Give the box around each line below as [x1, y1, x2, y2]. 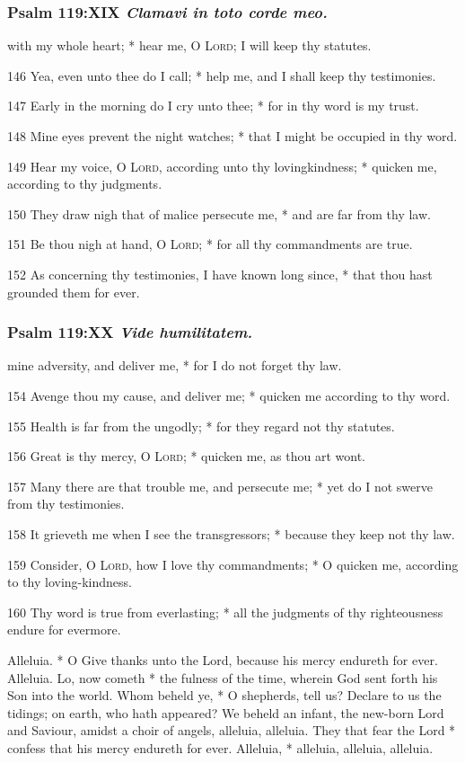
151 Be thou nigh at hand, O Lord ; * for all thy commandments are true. [7, 235, 413, 253]
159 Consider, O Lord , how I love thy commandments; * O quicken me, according [7, 555, 459, 573]
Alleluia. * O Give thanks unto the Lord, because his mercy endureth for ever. [7, 650, 438, 669]
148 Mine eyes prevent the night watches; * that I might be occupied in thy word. [7, 127, 458, 145]
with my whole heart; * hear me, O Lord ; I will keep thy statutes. [7, 36, 372, 55]
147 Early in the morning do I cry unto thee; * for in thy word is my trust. [7, 96, 419, 115]
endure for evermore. [7, 620, 121, 639]
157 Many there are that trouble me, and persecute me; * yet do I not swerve [7, 476, 433, 495]
